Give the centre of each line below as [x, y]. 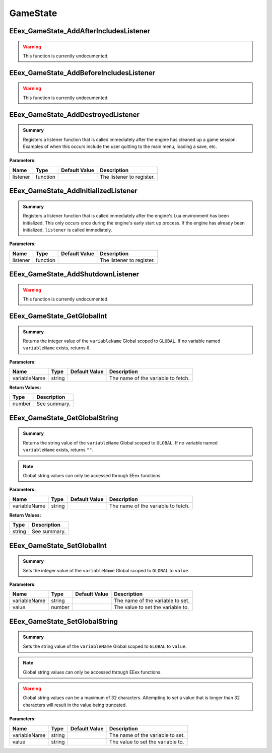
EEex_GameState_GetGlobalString [64, 418]
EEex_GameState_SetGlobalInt [58, 545]
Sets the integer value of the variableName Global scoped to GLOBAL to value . [106, 570]
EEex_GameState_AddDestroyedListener [75, 115]
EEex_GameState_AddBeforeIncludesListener [82, 73]
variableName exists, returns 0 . [57, 348]
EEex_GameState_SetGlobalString [64, 621]
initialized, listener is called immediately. [67, 230]
